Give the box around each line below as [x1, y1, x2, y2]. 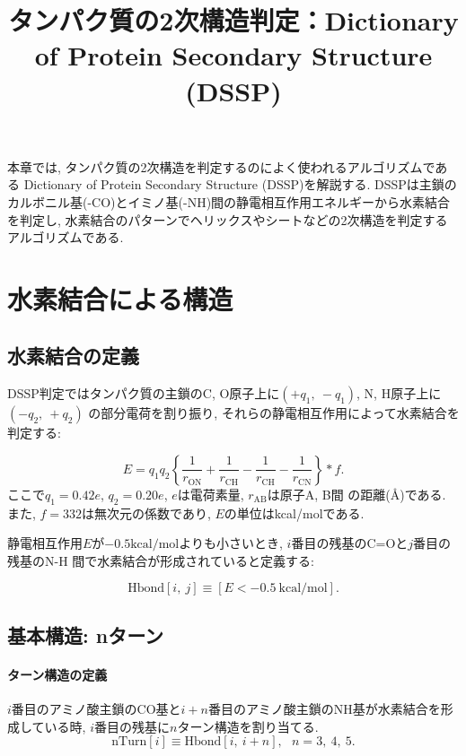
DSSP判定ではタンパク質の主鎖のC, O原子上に [7, 384, 280, 403]
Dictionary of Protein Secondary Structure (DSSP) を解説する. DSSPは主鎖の [23, 175, 457, 194]
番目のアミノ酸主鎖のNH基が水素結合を [207, 700, 441, 718]
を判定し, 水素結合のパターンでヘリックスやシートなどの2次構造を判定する [7, 210, 448, 229]
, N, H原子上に [356, 384, 442, 403]
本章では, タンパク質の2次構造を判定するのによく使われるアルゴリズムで [7, 157, 435, 176]
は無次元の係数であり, [82, 503, 211, 522]
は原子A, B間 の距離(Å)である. [267, 484, 446, 503]
